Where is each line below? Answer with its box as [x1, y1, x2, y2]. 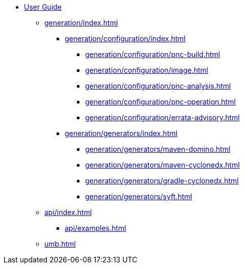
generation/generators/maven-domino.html [85, 145, 231, 153]
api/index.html [44, 208, 92, 217]
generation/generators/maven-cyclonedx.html [85, 160, 240, 169]
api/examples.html [65, 224, 126, 232]
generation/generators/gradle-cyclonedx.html [85, 176, 239, 185]
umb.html [44, 239, 76, 248]
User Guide [24, 3, 62, 11]
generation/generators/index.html [65, 129, 178, 138]
